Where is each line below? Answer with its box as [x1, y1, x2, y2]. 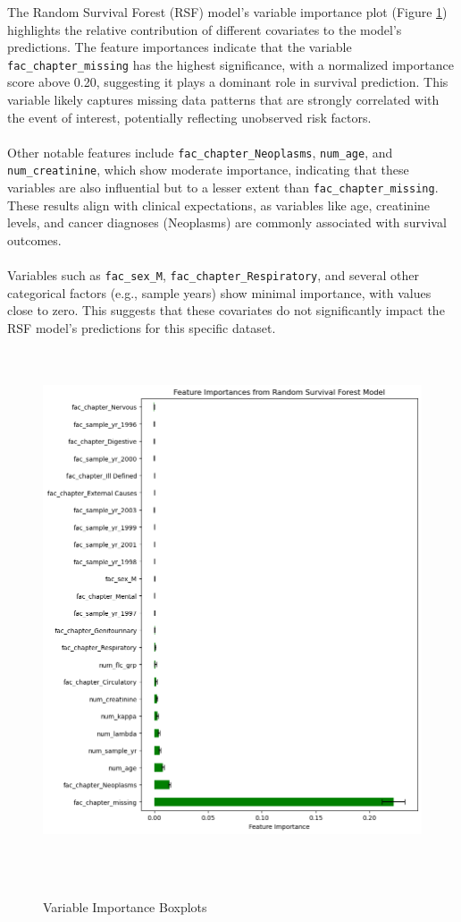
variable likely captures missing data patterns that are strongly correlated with [7, 90, 440, 109]
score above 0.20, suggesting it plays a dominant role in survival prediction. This [7, 73, 448, 91]
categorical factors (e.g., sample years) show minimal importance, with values [7, 283, 432, 302]
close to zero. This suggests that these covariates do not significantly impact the [7, 301, 445, 320]
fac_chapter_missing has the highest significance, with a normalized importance [7, 55, 454, 73]
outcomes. [7, 230, 62, 249]
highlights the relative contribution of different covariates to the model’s [7, 20, 402, 38]
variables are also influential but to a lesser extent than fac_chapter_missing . [7, 178, 439, 197]
